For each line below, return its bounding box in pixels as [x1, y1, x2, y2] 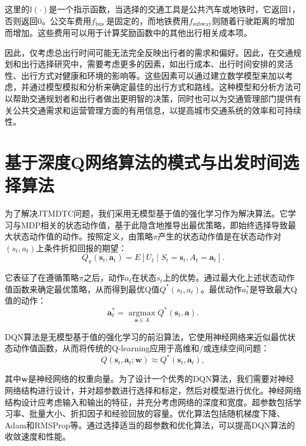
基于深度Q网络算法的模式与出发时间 [5, 149, 283, 174]
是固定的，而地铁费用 [106, 14, 189, 26]
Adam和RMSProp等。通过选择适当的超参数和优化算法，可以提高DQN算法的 [5, 418, 295, 431]
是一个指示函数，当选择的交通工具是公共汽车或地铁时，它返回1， [49, 3, 301, 15]
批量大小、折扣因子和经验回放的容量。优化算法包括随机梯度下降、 [29, 407, 285, 420]
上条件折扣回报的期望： [36, 241, 127, 254]
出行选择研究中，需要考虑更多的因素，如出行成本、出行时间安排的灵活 [21, 58, 293, 70]
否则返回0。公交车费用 [5, 14, 91, 26]
